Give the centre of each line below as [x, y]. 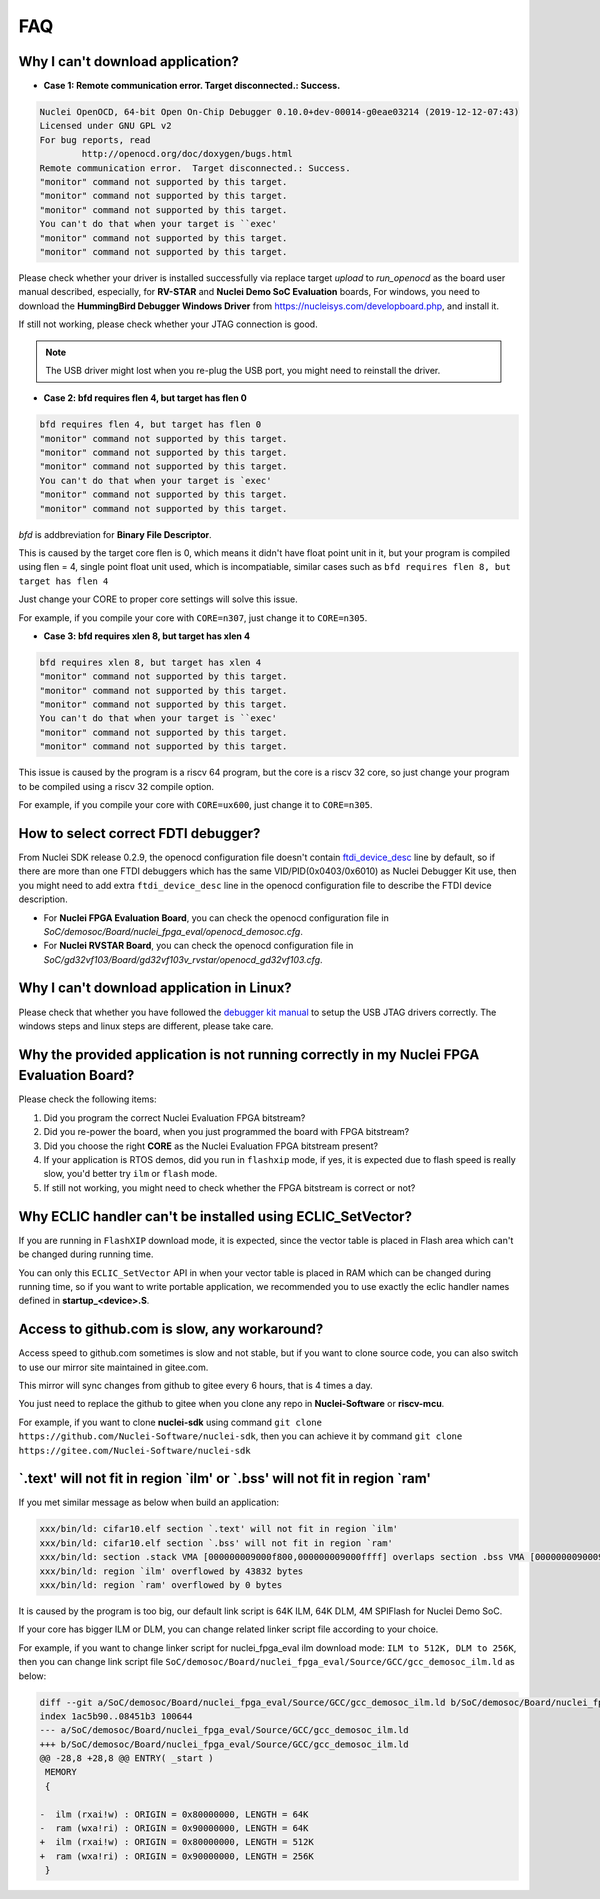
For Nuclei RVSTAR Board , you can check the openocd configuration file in [198, 946]
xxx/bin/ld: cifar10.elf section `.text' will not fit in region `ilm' [219, 1529]
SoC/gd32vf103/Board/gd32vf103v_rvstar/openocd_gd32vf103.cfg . [183, 959]
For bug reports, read [95, 139]
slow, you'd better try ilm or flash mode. [130, 1174]
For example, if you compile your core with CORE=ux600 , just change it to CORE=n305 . [196, 805]
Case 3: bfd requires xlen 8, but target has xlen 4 [146, 636]
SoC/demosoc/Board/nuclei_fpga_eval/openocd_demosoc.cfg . [173, 931]
